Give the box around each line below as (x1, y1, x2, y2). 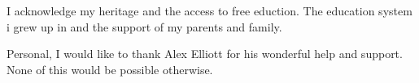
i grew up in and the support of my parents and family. (7, 18, 282, 35)
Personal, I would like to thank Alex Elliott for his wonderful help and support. (7, 45, 403, 62)
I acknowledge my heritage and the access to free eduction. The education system (7, 2, 412, 19)
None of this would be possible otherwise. (7, 60, 213, 77)
